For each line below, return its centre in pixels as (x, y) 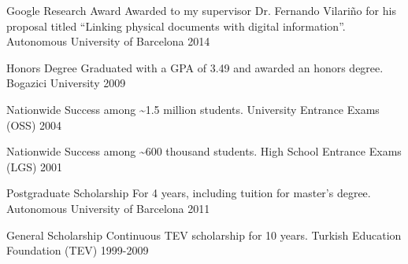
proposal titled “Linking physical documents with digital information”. (176, 26)
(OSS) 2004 (34, 125)
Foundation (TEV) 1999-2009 (78, 250)
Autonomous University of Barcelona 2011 (108, 208)
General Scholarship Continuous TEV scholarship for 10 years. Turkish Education (204, 235)
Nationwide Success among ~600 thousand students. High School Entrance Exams (204, 151)
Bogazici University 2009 (66, 83)
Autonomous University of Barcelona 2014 (108, 41)
